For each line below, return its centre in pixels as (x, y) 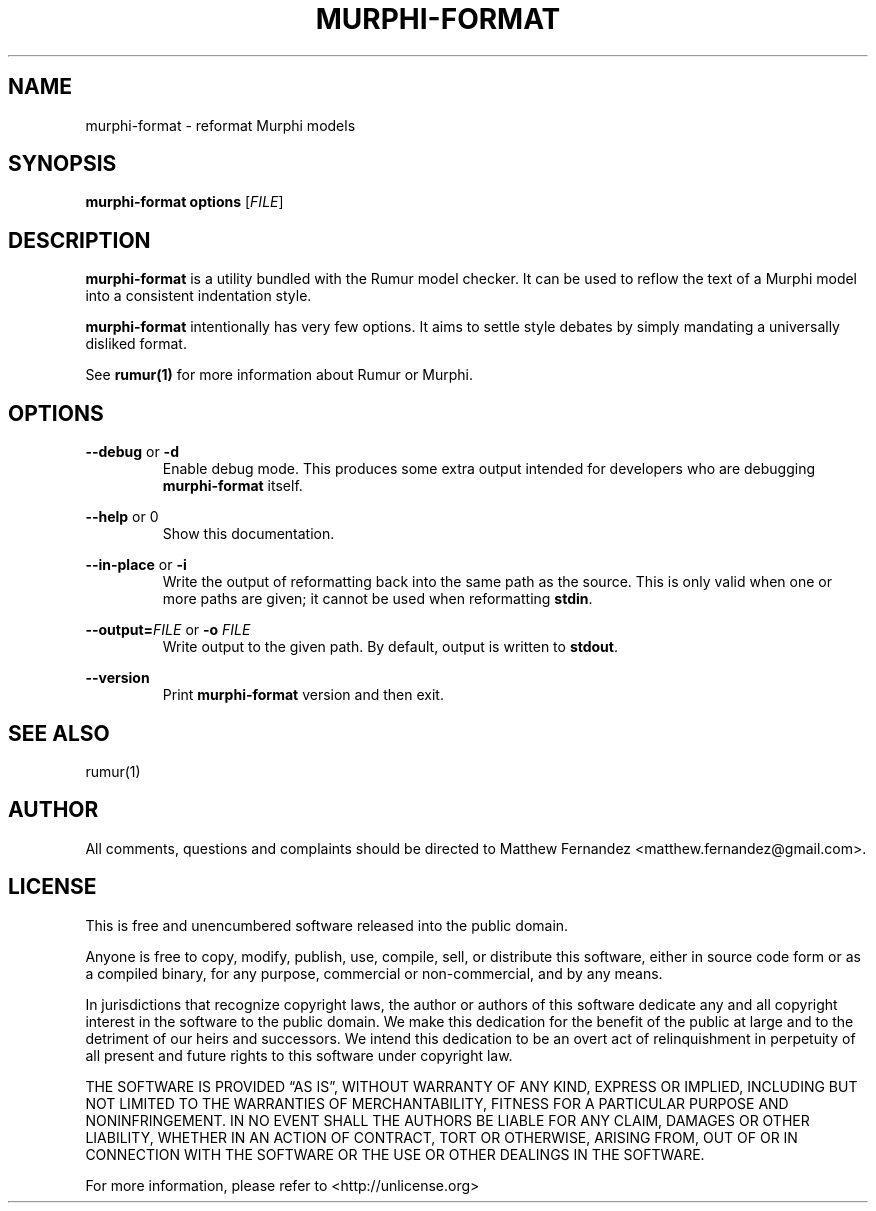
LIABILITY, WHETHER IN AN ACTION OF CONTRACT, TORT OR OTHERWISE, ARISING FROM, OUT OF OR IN (441, 1137)
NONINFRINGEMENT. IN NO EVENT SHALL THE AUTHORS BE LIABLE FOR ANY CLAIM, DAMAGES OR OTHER (447, 1120)
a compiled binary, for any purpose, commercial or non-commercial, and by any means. (374, 973)
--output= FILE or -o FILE (168, 630)
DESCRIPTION (79, 240)
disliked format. (136, 344)
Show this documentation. (248, 534)
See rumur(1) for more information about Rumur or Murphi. (279, 375)
